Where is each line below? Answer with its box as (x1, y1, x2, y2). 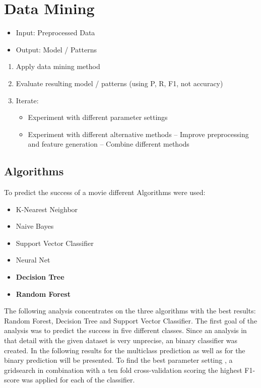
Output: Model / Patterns (16, 44, 97, 54)
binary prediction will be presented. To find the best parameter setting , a (4, 355, 233, 365)
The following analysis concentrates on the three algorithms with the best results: (4, 305, 256, 316)
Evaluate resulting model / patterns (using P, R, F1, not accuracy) (16, 78, 223, 88)
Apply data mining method (16, 61, 100, 72)
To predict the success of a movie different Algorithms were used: (4, 187, 206, 198)
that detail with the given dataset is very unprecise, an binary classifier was (4, 335, 237, 346)
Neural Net (16, 254, 50, 265)
